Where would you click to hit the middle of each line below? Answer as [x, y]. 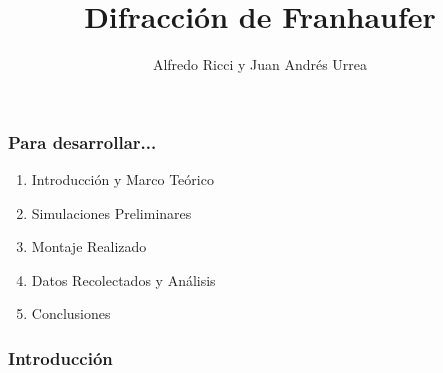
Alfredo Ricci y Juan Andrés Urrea [260, 64]
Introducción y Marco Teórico [122, 179]
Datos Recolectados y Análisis [123, 279]
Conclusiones [71, 313]
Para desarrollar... [82, 141]
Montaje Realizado [89, 246]
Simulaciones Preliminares [111, 212]
